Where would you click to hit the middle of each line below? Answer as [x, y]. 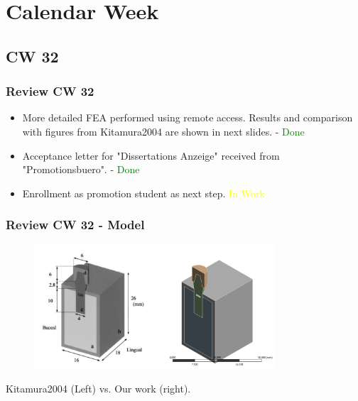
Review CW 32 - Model [75, 225]
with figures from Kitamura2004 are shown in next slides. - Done [163, 131]
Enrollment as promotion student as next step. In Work [143, 193]
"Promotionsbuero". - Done [81, 169]
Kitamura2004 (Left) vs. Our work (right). [98, 388]
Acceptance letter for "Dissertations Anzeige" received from [151, 155]
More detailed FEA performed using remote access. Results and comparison [188, 117]
